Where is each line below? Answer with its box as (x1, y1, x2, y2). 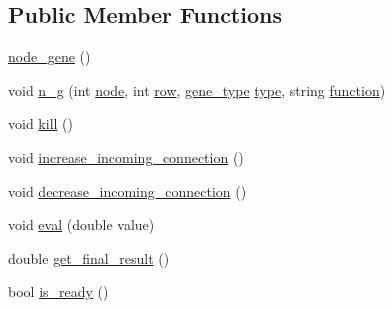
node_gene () (8, 46, 91, 67)
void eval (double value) (8, 214, 155, 235)
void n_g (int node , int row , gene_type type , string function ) (8, 79, 386, 100)
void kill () (8, 113, 73, 134)
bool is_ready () (8, 281, 109, 302)
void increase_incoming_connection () (8, 146, 244, 167)
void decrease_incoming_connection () (8, 180, 247, 201)
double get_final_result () (8, 247, 170, 268)
